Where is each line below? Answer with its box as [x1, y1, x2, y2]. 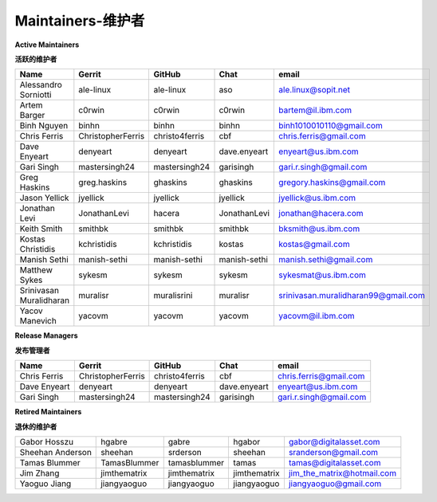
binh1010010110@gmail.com [278, 120, 383, 131]
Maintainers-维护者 [14, 12, 145, 29]
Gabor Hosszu [19, 436, 74, 447]
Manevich [19, 316, 57, 327]
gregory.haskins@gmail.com [278, 177, 386, 188]
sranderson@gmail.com [288, 446, 379, 457]
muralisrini [153, 290, 193, 301]
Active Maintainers [14, 40, 80, 49]
